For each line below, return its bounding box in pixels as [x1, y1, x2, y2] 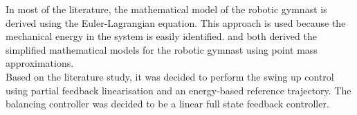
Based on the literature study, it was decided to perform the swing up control [6, 69, 334, 83]
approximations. [6, 56, 74, 70]
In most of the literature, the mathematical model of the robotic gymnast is [6, 2, 327, 16]
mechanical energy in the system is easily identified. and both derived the [6, 29, 317, 43]
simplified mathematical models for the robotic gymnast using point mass [6, 42, 318, 56]
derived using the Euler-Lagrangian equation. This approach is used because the [6, 15, 346, 30]
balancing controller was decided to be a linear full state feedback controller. [6, 96, 329, 111]
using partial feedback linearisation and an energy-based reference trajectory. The [6, 83, 351, 97]
